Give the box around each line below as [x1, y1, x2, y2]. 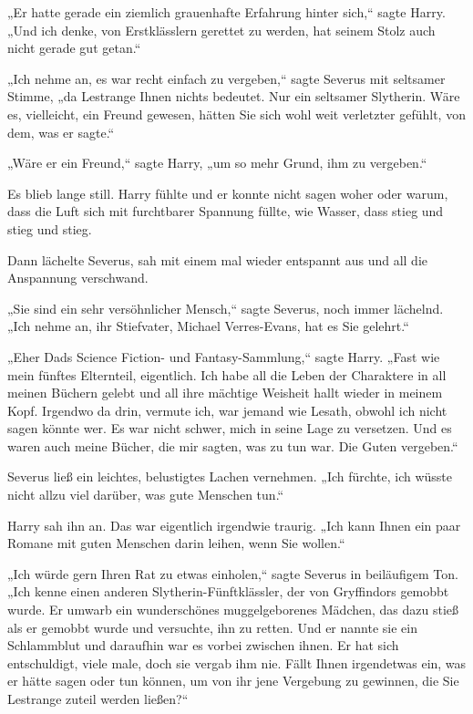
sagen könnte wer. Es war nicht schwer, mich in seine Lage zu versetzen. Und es [7, 419, 452, 438]
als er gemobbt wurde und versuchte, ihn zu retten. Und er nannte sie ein [7, 617, 417, 636]
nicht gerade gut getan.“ [7, 38, 141, 57]
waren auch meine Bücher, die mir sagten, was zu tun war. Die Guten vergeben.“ [7, 436, 458, 455]
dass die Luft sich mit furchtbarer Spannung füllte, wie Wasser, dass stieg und [7, 202, 444, 221]
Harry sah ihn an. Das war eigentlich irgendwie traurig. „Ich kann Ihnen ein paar [7, 515, 461, 534]
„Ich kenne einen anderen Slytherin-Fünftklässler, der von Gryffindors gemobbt [7, 582, 449, 601]
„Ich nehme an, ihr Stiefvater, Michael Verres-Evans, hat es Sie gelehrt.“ [7, 316, 409, 336]
